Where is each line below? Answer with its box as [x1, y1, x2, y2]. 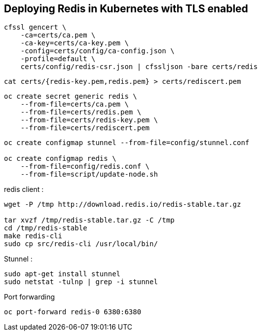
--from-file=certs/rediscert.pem [20, 124, 150, 132]
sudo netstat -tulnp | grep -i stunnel [4, 278, 158, 286]
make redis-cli [4, 232, 63, 240]
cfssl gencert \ [4, 23, 67, 32]
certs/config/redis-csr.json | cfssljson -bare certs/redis [20, 63, 258, 71]
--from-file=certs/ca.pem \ [20, 100, 129, 109]
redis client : [4, 185, 44, 194]
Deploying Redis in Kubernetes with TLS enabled [4, 2, 248, 15]
